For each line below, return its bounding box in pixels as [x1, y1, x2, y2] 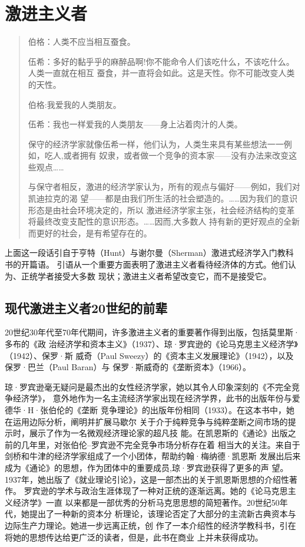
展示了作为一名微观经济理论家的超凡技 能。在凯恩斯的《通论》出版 [29, 427, 288, 439]
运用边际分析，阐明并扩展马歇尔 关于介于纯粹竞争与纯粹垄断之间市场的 [12, 415, 288, 427]
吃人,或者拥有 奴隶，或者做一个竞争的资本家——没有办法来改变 [44, 149, 289, 162]
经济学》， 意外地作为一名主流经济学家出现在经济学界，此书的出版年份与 [12, 392, 292, 404]
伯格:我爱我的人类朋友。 [28, 98, 121, 110]
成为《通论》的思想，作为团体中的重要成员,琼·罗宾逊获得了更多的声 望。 [5, 461, 289, 473]
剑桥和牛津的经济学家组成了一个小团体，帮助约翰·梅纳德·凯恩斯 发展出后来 [5, 450, 301, 462]
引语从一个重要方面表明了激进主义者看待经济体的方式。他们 [57, 258, 288, 271]
